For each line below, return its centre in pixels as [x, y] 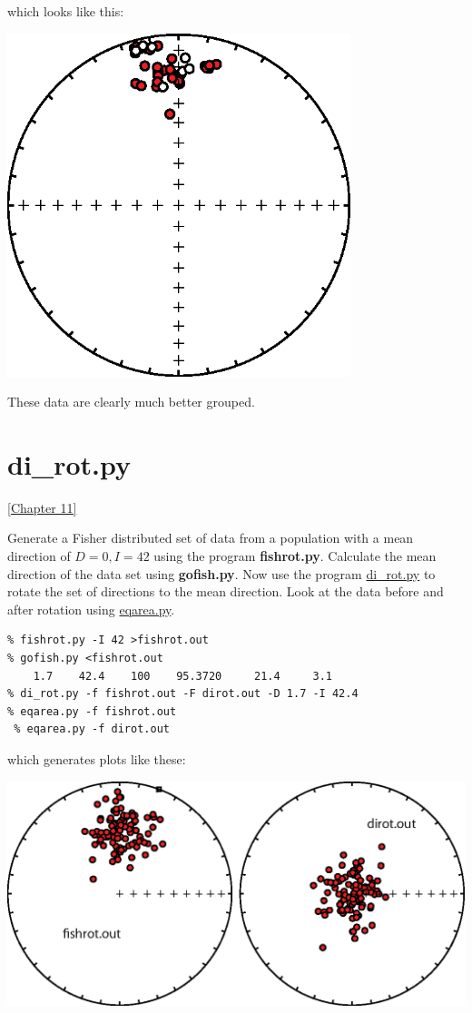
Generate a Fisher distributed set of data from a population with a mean [211, 538]
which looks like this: [66, 11]
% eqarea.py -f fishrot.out [92, 711]
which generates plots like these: [97, 758]
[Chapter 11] [42, 507]
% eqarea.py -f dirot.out [92, 729]
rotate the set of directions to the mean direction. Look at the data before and [226, 591]
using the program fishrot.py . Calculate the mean [295, 556]
